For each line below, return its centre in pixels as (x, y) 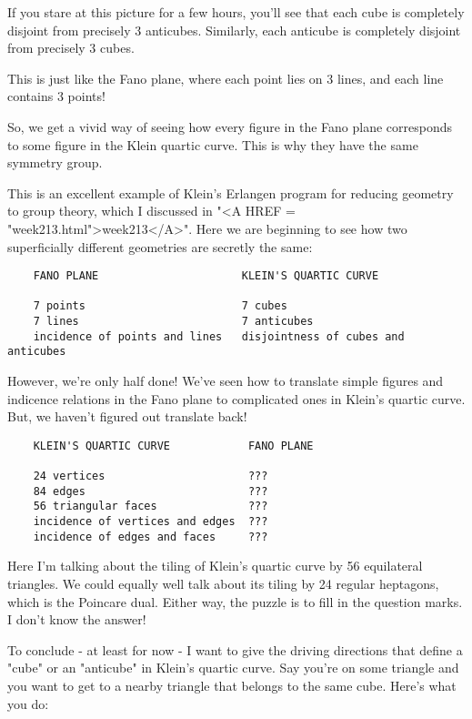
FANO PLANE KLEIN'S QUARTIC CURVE (206, 276)
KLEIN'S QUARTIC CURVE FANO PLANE (173, 446)
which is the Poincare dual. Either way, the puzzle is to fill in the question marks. (235, 601)
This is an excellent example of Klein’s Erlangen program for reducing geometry (231, 192)
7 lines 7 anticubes (173, 322)
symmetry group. (55, 162)
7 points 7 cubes (160, 306)
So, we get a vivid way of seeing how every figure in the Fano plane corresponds (230, 126)
